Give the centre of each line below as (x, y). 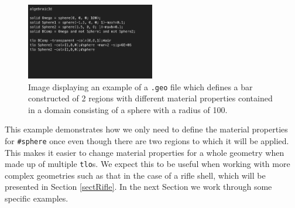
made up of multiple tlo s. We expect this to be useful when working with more (147, 164)
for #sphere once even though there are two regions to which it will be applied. (147, 140)
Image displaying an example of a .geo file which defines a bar (140, 86)
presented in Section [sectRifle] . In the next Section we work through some (138, 187)
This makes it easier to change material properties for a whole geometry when (145, 152)
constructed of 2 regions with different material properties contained (150, 98)
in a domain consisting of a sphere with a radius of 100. (128, 109)
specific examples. (37, 198)
